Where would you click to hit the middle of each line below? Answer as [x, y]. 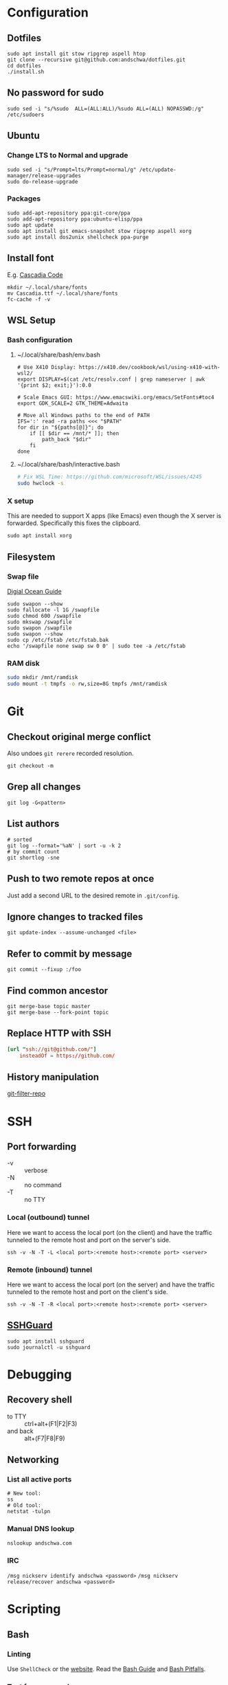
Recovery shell [39, 1400]
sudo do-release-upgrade [43, 181]
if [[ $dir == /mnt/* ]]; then [75, 434]
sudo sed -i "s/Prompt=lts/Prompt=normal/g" [72, 170]
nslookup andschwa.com [39, 1543]
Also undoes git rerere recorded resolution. [70, 753]
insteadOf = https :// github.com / [67, 1056]
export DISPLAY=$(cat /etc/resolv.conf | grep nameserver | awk [111, 379]
